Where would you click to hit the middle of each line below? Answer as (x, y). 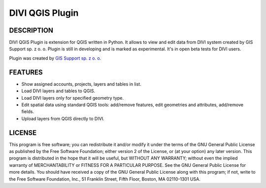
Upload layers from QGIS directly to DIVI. (63, 118)
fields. (28, 112)
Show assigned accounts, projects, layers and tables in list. (81, 84)
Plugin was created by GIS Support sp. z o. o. (55, 58)
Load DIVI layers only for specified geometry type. (73, 98)
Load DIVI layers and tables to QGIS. (58, 91)
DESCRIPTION (31, 30)
